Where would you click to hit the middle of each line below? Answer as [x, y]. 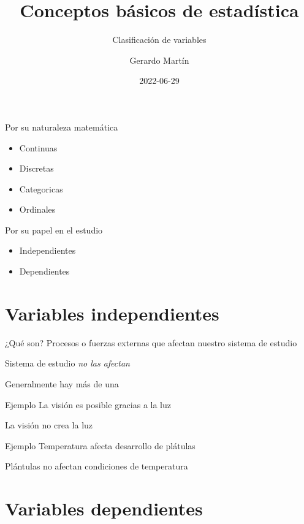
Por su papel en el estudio [54, 230]
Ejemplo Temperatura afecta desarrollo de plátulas [100, 445]
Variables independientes [112, 313]
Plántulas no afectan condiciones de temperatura [97, 466]
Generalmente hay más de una [62, 383]
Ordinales [37, 209]
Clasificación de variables [159, 40]
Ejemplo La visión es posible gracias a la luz [88, 404]
